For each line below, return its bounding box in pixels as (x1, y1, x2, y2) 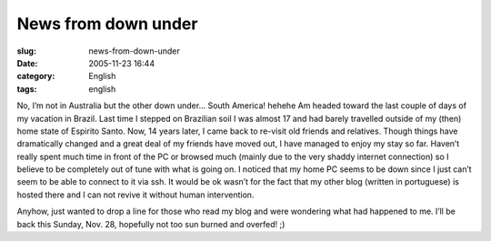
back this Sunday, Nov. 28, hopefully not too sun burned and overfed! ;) (16, 218, 286, 229)
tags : (16, 83, 37, 95)
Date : (16, 57, 38, 68)
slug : (16, 45, 36, 56)
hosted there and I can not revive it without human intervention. (16, 189, 255, 200)
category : (16, 71, 55, 82)
